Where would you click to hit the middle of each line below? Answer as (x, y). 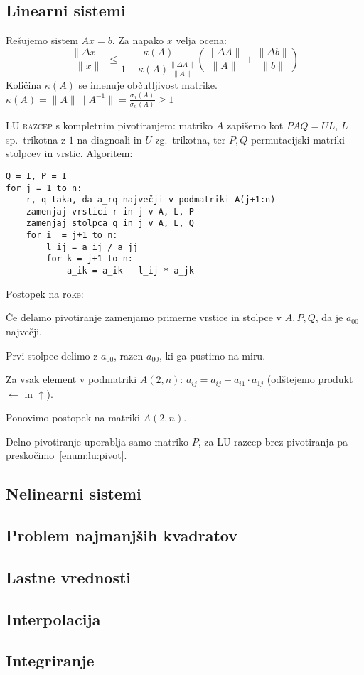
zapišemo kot (255, 125)
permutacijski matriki (298, 139)
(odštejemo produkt (310, 379)
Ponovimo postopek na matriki (73, 417)
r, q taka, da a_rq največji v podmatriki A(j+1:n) (151, 200)
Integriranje (50, 660)
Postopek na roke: (45, 293)
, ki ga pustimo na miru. (212, 355)
